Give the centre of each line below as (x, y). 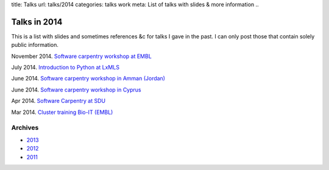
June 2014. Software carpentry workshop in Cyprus (76, 90)
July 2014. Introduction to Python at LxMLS (65, 68)
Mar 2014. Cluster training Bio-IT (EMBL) (62, 112)
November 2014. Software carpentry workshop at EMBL (81, 56)
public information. (35, 45)
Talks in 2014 (37, 22)
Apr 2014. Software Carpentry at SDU (58, 101)
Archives (25, 128)
